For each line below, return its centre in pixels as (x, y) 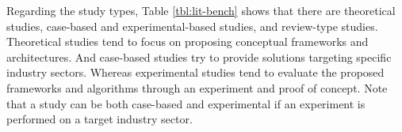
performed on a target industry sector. (100, 119)
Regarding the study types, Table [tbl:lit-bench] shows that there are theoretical (201, 10)
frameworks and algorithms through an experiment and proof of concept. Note (197, 87)
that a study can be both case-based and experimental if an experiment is (186, 103)
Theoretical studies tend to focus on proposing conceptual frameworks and (188, 41)
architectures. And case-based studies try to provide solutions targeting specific (199, 57)
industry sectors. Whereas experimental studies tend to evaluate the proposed (195, 72)
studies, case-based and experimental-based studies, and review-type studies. (192, 26)
